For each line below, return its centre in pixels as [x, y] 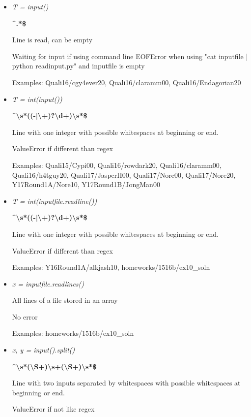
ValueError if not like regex [53, 409]
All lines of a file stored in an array [65, 300]
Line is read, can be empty [52, 40]
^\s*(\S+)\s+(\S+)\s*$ [54, 366]
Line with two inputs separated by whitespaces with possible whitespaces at [126, 383]
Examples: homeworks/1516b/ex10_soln [73, 333]
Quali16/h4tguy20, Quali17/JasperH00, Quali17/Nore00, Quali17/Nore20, [124, 175]
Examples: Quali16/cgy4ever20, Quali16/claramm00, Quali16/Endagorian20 [126, 82]
